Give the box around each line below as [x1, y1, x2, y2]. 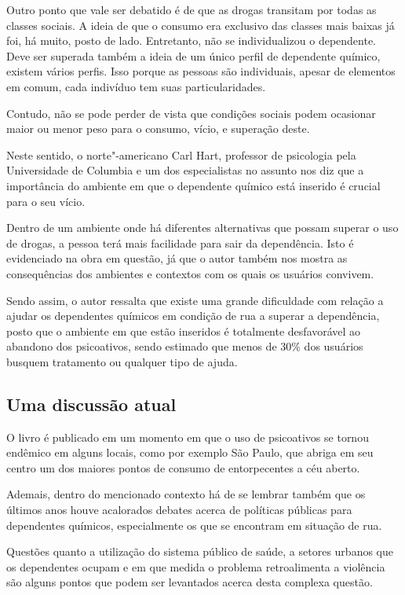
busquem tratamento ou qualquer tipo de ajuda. [6, 353, 238, 369]
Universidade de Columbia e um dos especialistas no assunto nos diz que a [6, 162, 364, 178]
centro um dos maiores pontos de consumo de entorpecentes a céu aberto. [6, 459, 360, 476]
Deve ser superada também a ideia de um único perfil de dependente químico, [6, 47, 381, 64]
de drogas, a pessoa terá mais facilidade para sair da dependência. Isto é [6, 234, 354, 251]
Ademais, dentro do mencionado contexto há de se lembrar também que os [6, 486, 366, 502]
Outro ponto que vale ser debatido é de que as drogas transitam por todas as [6, 2, 377, 17]
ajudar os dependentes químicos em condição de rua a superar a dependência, [6, 307, 380, 324]
